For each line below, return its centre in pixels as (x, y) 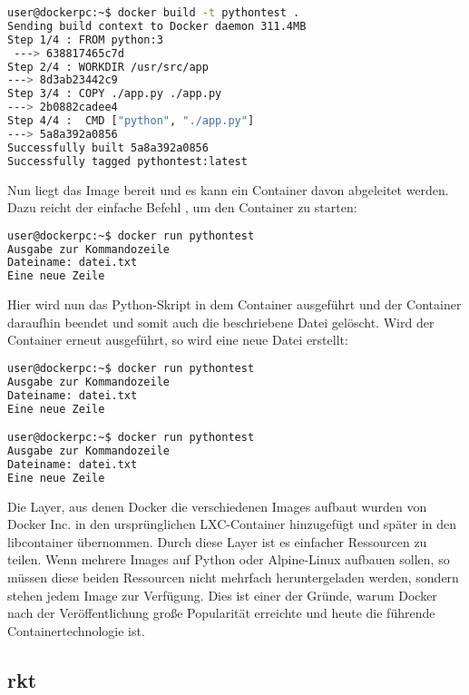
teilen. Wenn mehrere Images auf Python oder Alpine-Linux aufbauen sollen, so (229, 559)
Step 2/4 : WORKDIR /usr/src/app (108, 67)
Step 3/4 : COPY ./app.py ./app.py (115, 94)
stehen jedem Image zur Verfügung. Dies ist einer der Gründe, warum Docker (222, 595)
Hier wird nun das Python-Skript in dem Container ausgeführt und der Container (234, 304)
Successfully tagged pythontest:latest (127, 161)
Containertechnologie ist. (76, 630)
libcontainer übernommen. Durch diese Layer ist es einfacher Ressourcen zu (217, 541)
